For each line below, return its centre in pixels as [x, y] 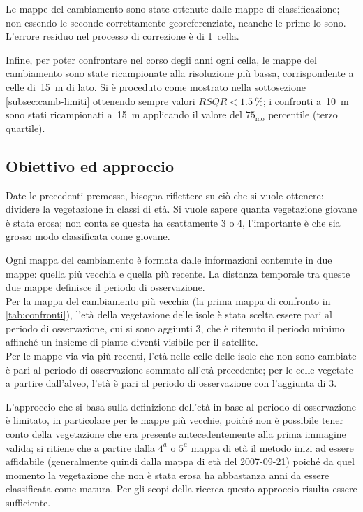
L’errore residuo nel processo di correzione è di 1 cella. [123, 36]
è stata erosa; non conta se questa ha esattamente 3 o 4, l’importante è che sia [173, 222]
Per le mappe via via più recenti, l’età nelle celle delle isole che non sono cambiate [181, 356]
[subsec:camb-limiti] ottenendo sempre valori [101, 100]
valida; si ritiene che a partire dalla [81, 447]
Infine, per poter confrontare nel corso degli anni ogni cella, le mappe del [161, 59]
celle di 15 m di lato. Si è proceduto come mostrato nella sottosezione [156, 86]
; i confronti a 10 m [306, 100]
